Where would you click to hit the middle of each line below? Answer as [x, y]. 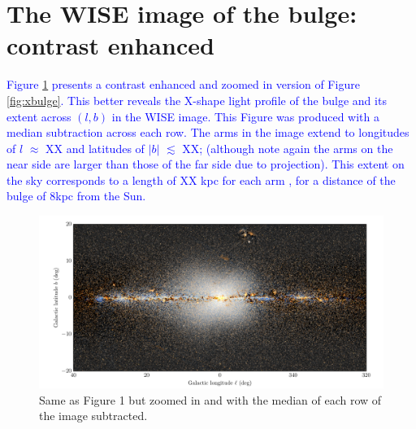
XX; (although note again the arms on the [288, 148]
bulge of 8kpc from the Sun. [76, 196]
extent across [39, 116]
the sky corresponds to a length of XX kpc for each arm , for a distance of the [201, 179]
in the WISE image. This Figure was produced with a [245, 116]
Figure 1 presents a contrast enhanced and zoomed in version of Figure [183, 84]
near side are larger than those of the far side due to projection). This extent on [206, 164]
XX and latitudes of [95, 148]
